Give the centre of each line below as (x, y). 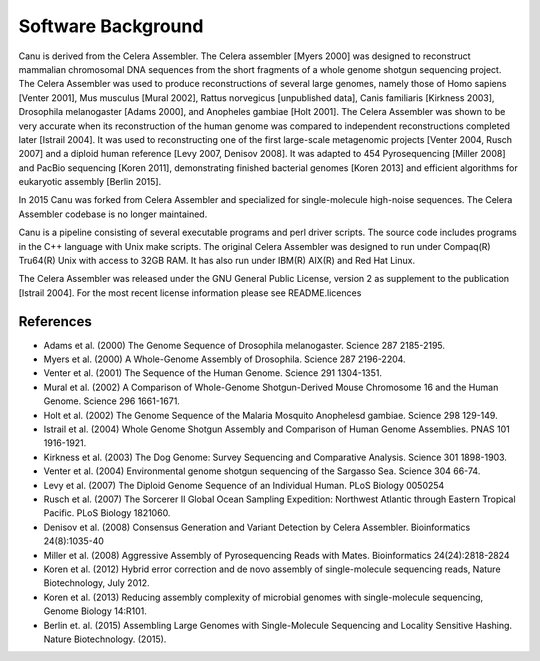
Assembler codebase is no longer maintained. (113, 214)
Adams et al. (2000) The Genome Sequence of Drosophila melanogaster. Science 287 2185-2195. (244, 345)
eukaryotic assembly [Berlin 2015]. (90, 182)
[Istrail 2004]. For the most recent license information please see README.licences (190, 292)
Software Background (111, 26)
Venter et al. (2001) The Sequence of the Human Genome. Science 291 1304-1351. (213, 373)
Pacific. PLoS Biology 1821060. (107, 513)
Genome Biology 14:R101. (95, 611)
